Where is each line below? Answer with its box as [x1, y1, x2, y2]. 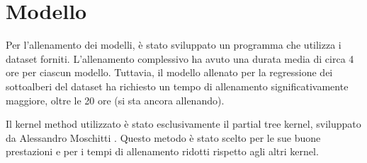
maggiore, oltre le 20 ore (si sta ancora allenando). [6, 92, 225, 107]
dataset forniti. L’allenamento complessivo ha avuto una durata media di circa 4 [6, 51, 354, 66]
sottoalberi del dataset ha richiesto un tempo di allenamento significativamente [6, 78, 349, 93]
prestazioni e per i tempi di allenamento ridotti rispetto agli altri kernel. [6, 144, 319, 159]
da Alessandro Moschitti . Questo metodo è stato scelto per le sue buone [6, 130, 321, 145]
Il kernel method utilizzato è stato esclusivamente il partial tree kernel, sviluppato [6, 116, 361, 131]
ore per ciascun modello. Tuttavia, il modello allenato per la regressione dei [6, 65, 333, 80]
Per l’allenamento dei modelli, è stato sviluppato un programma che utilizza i [6, 37, 341, 52]
